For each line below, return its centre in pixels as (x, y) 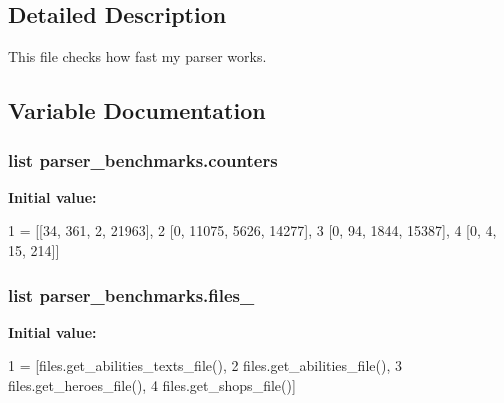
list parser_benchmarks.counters (143, 159)
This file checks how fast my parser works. (137, 56)
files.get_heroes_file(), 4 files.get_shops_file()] (152, 384)
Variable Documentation (137, 110)
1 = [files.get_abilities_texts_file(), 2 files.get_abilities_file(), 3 (205, 365)
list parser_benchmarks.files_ (131, 294)
